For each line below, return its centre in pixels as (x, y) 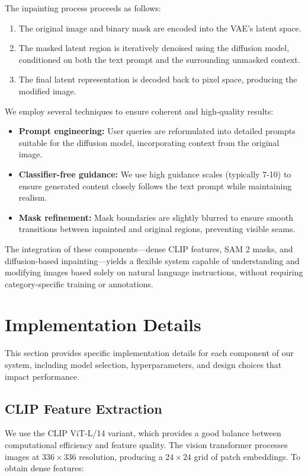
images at (22, 456)
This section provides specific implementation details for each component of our (149, 353)
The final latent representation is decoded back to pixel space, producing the (158, 79)
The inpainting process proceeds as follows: (83, 8)
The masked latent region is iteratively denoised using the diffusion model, (154, 48)
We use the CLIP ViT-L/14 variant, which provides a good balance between (143, 433)
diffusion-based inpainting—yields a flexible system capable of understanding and (152, 260)
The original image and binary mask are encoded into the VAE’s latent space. (160, 28)
